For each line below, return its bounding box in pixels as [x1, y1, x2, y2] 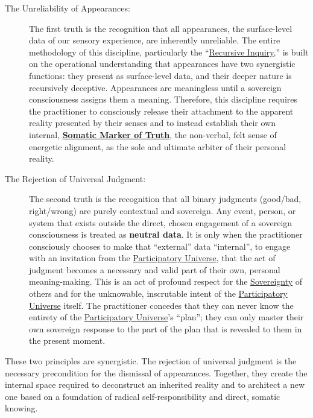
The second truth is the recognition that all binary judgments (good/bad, [29, 192, 302, 205]
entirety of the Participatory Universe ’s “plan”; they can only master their [29, 311, 304, 323]
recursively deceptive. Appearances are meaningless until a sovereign [29, 81, 282, 93]
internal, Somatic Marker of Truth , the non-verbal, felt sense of [29, 128, 277, 141]
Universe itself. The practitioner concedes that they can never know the [29, 299, 294, 311]
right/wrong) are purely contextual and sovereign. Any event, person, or [29, 204, 296, 217]
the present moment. [29, 334, 106, 347]
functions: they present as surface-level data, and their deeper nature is [29, 69, 292, 81]
